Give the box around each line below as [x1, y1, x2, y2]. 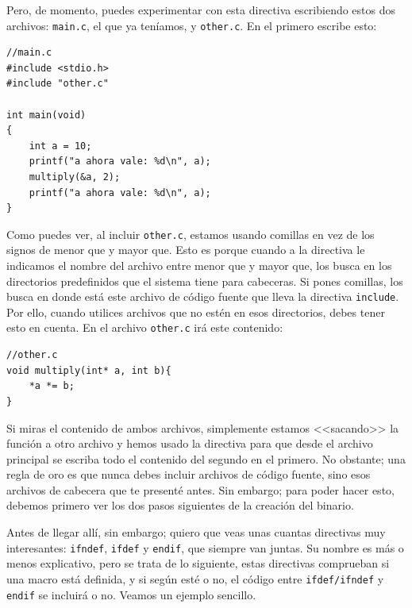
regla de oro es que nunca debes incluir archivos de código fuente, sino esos [6, 466, 371, 483]
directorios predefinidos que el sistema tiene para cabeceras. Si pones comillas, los [6, 272, 403, 289]
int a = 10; [29, 140, 92, 152]
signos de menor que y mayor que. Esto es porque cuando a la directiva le [6, 241, 365, 258]
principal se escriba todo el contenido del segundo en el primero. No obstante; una [6, 450, 406, 467]
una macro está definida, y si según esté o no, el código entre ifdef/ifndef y [6, 570, 384, 587]
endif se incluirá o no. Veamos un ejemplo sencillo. [6, 586, 256, 602]
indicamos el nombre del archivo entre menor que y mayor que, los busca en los [6, 257, 392, 274]
